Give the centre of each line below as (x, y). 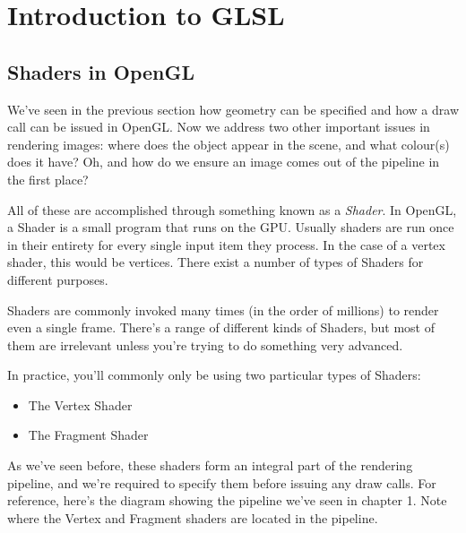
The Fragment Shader (88, 435)
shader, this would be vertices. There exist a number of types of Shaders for (216, 262)
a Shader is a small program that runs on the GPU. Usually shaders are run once (231, 227)
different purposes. (58, 279)
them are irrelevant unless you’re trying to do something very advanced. (205, 344)
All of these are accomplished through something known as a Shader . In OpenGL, (232, 209)
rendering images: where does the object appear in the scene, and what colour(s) (229, 144)
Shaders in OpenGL (101, 71)
